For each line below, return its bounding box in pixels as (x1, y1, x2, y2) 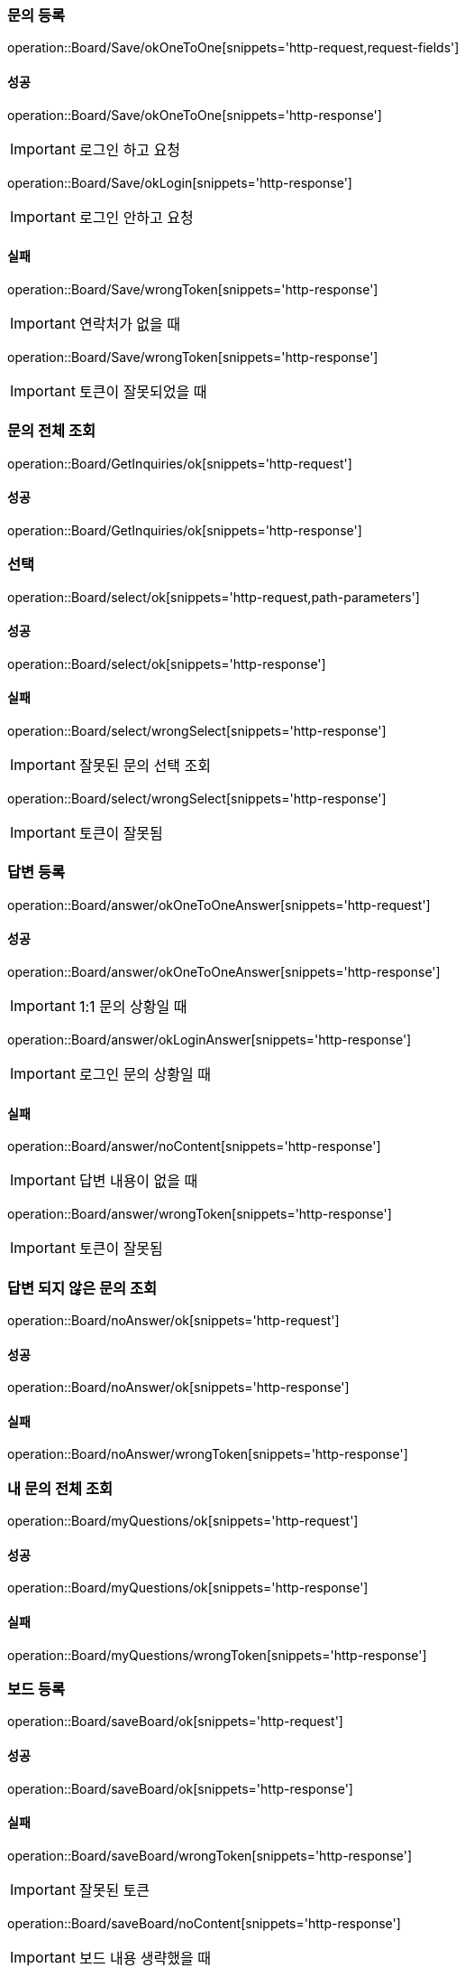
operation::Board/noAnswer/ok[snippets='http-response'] (7, 1379, 350, 1396)
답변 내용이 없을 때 (78, 1172, 198, 1191)
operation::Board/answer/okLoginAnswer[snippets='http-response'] (7, 1031, 412, 1047)
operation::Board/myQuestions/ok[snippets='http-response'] (7, 1580, 369, 1596)
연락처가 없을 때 (78, 314, 181, 333)
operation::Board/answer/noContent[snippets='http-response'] (7, 1138, 381, 1155)
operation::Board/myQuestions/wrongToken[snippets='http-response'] (7, 1647, 427, 1663)
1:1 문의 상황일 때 (78, 997, 187, 1016)
